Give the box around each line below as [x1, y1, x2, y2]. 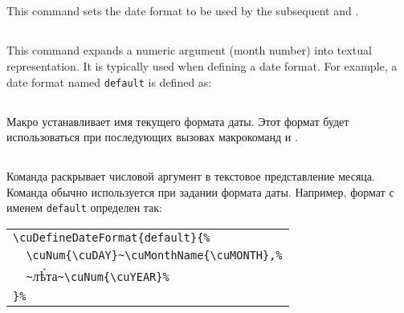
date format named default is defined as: [6, 73, 212, 90]
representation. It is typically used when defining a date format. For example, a [6, 57, 398, 74]
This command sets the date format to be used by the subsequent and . [6, 2, 359, 19]
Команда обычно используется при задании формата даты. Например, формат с [6, 183, 394, 200]
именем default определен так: [6, 199, 162, 216]
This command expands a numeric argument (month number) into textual [6, 42, 372, 59]
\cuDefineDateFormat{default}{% [13, 231, 210, 245]
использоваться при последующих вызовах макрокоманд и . [6, 128, 298, 145]
